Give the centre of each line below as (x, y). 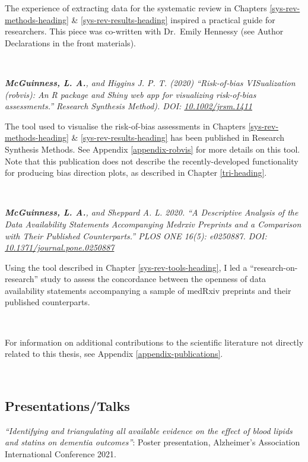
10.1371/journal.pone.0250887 (60, 247)
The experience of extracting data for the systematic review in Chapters (136, 8)
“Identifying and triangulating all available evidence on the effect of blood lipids (149, 430)
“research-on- (274, 267)
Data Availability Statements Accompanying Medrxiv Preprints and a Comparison (153, 224)
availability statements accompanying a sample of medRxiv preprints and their (148, 290)
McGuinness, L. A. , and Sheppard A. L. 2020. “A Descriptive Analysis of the (152, 212)
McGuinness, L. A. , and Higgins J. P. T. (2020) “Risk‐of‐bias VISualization (150, 82)
